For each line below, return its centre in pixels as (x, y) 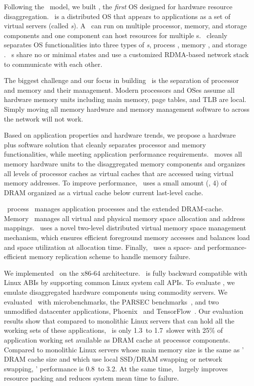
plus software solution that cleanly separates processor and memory (105, 144)
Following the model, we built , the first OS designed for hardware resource (118, 6)
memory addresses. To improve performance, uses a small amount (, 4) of (115, 183)
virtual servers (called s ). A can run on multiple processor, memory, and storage (126, 26)
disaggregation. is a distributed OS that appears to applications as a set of (117, 16)
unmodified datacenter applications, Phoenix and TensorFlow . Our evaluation (124, 311)
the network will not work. (44, 118)
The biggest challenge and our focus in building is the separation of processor (121, 80)
